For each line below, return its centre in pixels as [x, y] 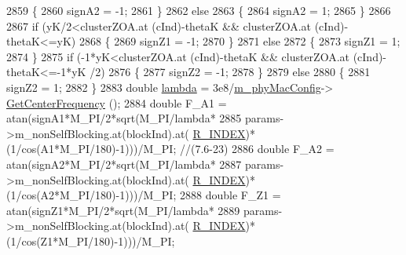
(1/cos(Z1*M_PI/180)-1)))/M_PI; [91, 240]
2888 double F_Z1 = [230, 195]
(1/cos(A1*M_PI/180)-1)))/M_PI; [91, 149]
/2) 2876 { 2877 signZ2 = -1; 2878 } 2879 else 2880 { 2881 [230, 72]
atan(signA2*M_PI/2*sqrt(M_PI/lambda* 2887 [124, 164]
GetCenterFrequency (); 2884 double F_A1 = [117, 102]
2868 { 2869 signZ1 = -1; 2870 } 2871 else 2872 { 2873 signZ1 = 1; [240, 41]
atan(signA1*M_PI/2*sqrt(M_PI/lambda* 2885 [124, 118]
